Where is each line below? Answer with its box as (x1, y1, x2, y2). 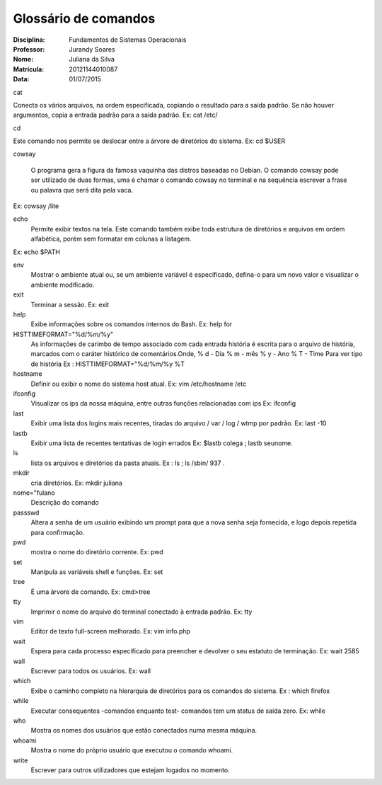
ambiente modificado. (30, 280, 95, 289)
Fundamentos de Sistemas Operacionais (69, 35, 187, 44)
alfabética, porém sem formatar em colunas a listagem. (30, 234, 192, 243)
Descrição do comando (30, 498, 99, 507)
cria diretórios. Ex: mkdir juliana (30, 479, 123, 487)
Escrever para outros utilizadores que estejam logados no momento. (30, 765, 230, 774)
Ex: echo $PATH (13, 248, 60, 256)
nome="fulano (13, 488, 56, 497)
